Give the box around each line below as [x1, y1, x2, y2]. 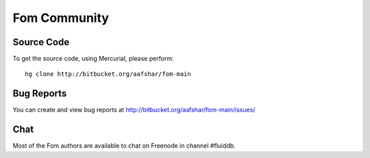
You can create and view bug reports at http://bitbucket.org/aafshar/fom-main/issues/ [12, 106, 256, 114]
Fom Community [12, 10, 110, 25]
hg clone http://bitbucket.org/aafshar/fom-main [25, 70, 191, 78]
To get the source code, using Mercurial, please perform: [12, 55, 174, 63]
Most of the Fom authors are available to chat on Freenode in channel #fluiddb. [12, 142, 236, 150]
